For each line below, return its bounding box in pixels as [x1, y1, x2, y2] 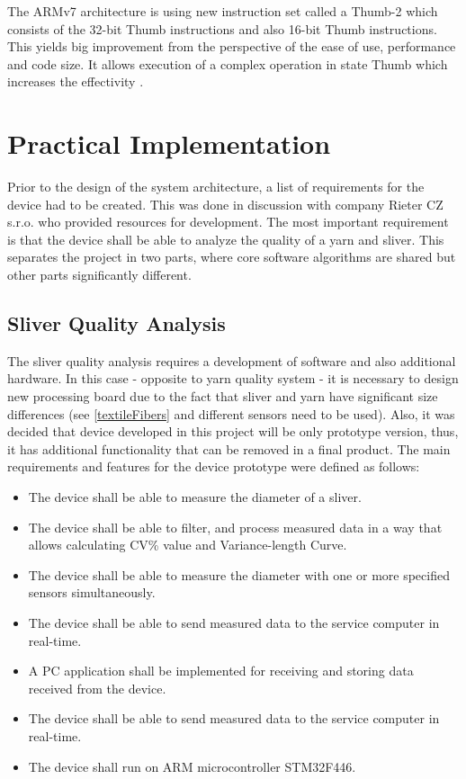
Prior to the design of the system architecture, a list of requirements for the [7, 177, 425, 196]
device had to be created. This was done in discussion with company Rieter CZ [7, 194, 444, 213]
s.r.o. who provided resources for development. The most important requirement [7, 212, 449, 231]
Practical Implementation [7, 125, 331, 162]
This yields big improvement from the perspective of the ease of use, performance [7, 37, 456, 56]
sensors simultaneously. [28, 583, 156, 602]
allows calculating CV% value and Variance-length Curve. [28, 535, 347, 554]
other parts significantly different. [7, 265, 192, 284]
